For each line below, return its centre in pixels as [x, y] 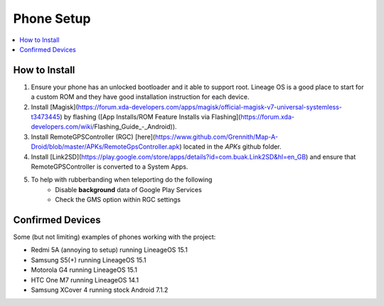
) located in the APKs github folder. [230, 147]
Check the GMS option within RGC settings [118, 200]
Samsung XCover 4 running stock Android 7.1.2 [100, 290]
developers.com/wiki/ [63, 127]
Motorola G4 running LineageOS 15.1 [84, 270]
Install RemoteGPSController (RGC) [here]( [93, 137]
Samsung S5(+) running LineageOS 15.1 [89, 260]
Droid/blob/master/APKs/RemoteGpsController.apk [105, 147]
